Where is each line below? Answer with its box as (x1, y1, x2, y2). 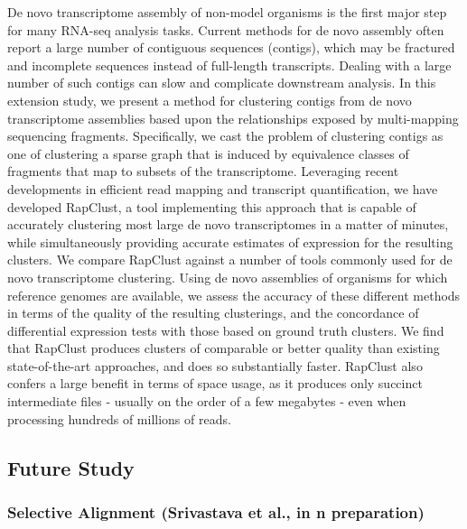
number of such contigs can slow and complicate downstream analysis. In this (7, 73, 436, 92)
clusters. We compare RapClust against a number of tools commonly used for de (7, 250, 453, 269)
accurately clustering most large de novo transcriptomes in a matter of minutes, (7, 215, 449, 234)
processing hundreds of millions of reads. (7, 409, 231, 428)
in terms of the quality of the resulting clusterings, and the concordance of (7, 303, 419, 322)
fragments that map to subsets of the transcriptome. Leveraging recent (7, 162, 399, 181)
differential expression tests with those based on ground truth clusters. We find (7, 320, 444, 339)
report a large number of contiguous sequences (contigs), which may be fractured (7, 38, 455, 57)
